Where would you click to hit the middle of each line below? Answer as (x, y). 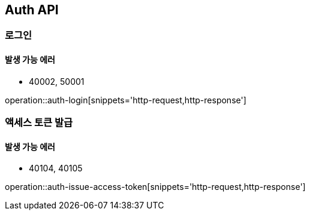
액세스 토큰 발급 (39, 123)
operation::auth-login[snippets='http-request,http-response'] (126, 100)
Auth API (32, 10)
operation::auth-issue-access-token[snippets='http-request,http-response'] (155, 187)
